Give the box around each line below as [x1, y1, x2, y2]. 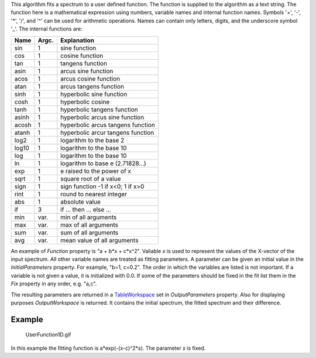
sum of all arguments [60, 229, 119, 237]
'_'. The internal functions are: [11, 25, 83, 32]
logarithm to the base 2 [60, 136, 125, 144]
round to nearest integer [60, 190, 128, 198]
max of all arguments [60, 220, 119, 229]
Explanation [60, 36, 95, 44]
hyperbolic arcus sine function [60, 113, 145, 121]
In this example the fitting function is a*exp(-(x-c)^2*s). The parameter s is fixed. [11, 345, 206, 352]
